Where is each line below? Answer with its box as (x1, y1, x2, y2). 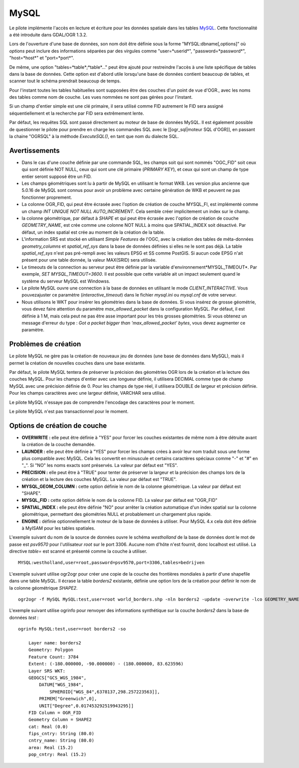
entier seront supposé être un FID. (21, 173, 92, 179)
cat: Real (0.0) (28, 724, 68, 730)
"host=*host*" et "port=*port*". (9, 55, 74, 61)
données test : (9, 614, 39, 620)
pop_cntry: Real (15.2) (28, 752, 87, 758)
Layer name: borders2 (28, 640, 82, 645)
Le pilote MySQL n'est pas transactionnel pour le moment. (9, 408, 129, 414)
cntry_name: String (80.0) (28, 738, 95, 744)
